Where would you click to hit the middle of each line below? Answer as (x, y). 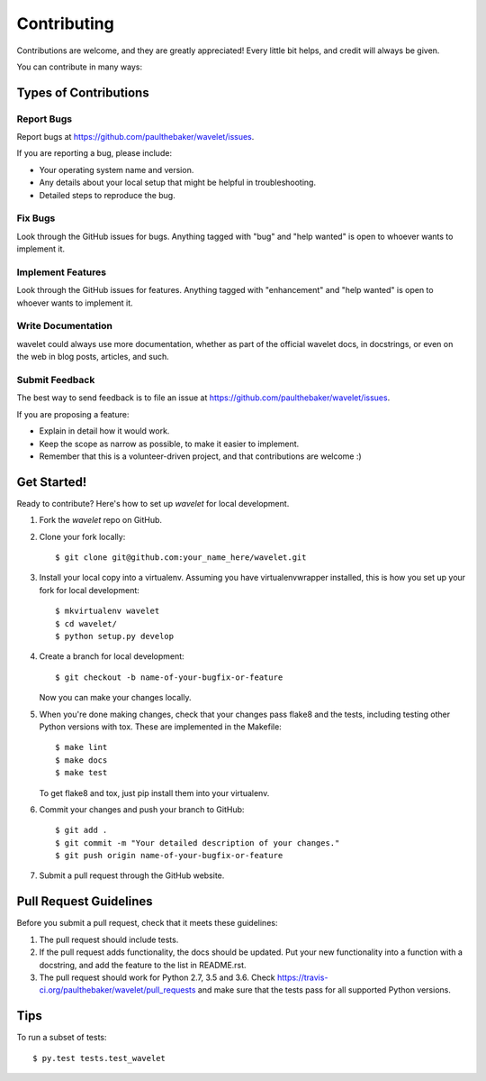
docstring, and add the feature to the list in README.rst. (143, 965)
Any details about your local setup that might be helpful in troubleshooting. (178, 183)
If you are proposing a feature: (73, 414)
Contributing (65, 23)
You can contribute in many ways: (80, 67)
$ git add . (81, 830)
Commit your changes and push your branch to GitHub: (142, 809)
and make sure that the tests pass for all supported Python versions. (324, 990)
